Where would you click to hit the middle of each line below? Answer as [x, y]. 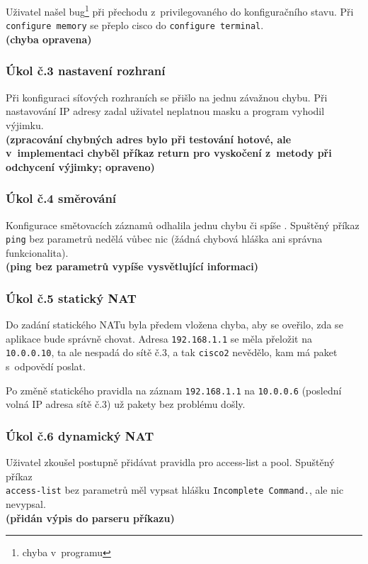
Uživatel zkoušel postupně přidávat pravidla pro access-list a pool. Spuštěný [170, 462]
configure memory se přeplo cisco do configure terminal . [135, 25]
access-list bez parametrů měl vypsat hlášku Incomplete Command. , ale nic [175, 490]
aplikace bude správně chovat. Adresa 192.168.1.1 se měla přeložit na [159, 338]
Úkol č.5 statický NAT [71, 298]
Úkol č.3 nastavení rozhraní [86, 71]
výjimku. [25, 125]
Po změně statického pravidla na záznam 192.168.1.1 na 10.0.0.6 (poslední [174, 390]
